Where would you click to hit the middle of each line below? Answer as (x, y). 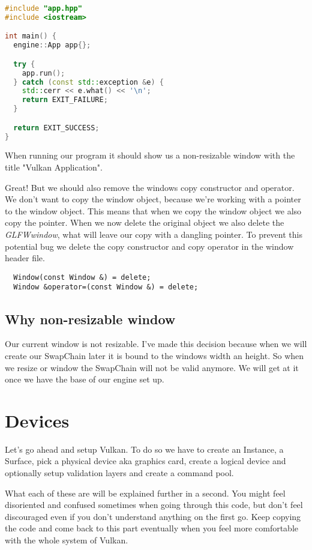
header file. (25, 258)
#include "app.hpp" (43, 8)
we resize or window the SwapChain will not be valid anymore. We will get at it (152, 367)
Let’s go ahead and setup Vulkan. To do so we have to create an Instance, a (144, 449)
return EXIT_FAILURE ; (65, 100)
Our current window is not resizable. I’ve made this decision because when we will (156, 344)
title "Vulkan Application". (54, 167)
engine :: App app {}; (52, 45)
